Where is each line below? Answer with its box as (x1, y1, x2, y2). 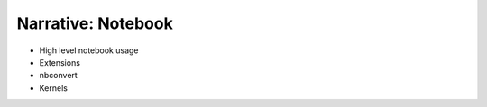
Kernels (39, 82, 68, 94)
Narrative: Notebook (16, 13, 173, 33)
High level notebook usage (39, 45, 139, 56)
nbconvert (39, 70, 78, 81)
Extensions (39, 57, 81, 67)
